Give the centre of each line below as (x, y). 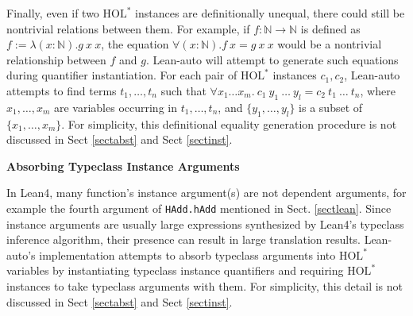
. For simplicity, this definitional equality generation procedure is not (229, 123)
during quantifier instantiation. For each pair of (122, 75)
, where (378, 90)
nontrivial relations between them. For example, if (128, 28)
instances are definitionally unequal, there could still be (270, 13)
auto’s (21, 254)
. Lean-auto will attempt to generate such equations (272, 59)
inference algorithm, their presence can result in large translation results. (183, 239)
